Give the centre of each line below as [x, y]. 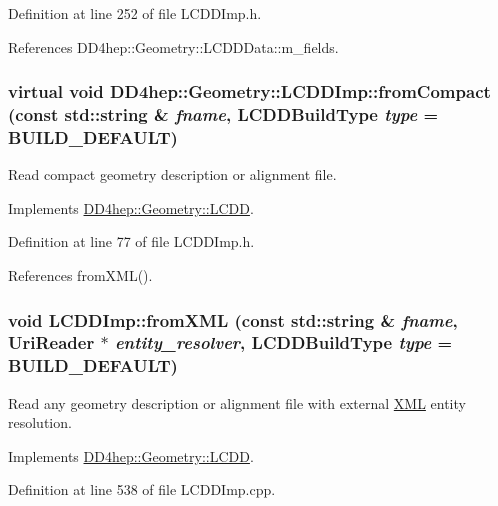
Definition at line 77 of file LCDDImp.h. [131, 241]
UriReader [51, 342]
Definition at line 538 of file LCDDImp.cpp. [142, 489]
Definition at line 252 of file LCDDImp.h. [135, 13]
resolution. [40, 422]
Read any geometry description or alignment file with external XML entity [237, 402]
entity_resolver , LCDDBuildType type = [283, 342]
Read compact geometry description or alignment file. [172, 174]
